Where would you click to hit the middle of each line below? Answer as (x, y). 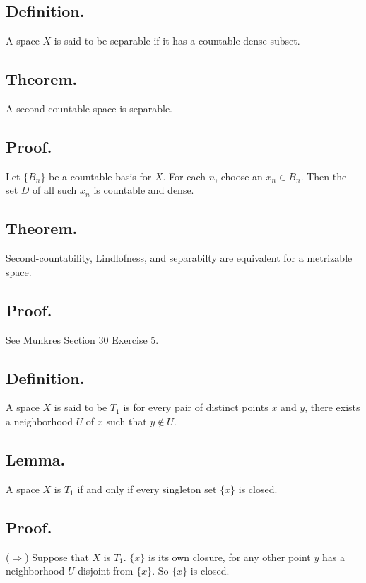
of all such (55, 190)
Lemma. (36, 459)
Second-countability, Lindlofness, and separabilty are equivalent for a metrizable (179, 258)
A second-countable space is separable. (89, 108)
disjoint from (106, 571)
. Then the (324, 176)
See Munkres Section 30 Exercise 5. (82, 339)
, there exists (332, 407)
